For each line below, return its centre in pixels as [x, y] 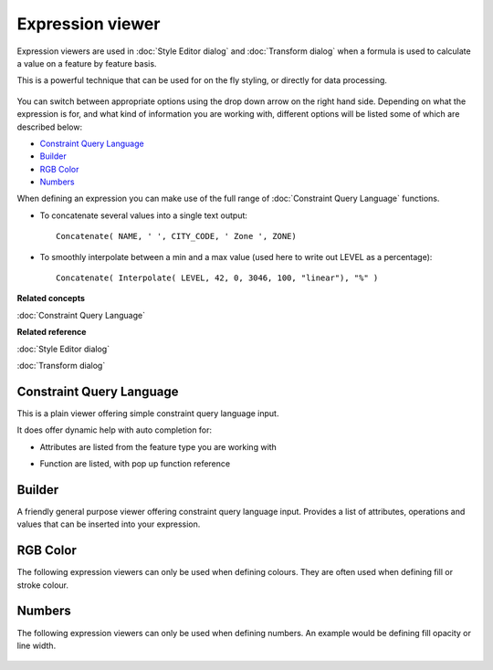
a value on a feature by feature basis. [87, 63]
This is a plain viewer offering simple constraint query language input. [148, 413]
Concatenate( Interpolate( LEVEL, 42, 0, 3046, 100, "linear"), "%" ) [217, 278]
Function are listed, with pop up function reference [135, 464]
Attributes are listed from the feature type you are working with [158, 446]
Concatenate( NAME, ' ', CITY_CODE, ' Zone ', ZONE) [176, 236]
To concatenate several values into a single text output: [144, 215]
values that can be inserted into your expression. [109, 524]
